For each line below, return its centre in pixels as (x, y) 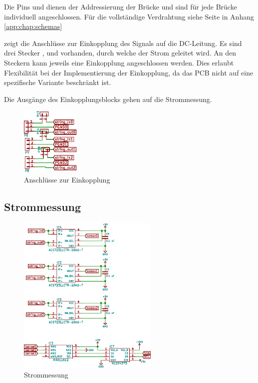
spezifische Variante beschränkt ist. (58, 82)
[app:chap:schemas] (33, 26)
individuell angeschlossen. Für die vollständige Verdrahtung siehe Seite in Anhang (129, 16)
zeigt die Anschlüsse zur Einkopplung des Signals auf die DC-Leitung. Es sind (123, 43)
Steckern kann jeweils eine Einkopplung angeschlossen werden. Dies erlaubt (119, 62)
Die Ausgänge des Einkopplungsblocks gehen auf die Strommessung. (108, 99)
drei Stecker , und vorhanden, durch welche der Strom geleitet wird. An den (120, 53)
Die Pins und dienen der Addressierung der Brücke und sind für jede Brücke (121, 6)
